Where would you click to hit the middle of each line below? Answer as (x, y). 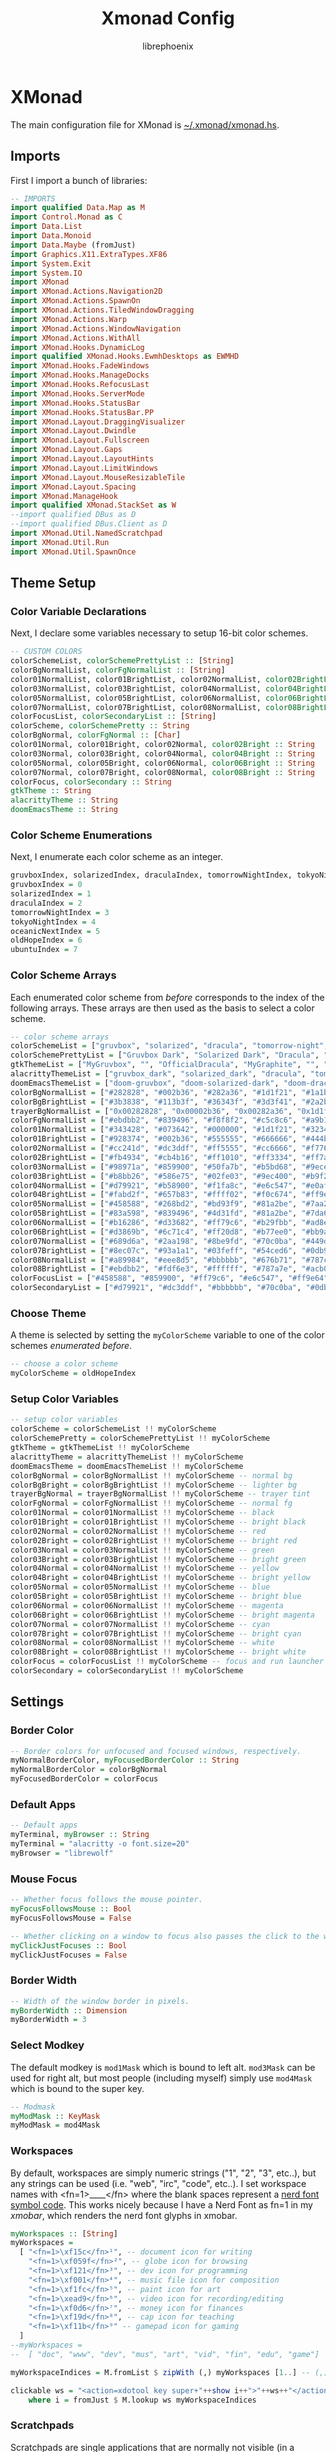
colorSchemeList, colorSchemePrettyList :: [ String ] (122, 661)
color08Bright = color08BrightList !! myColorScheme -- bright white (158, 1652)
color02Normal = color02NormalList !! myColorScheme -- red (138, 1531)
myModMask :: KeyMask (55, 2116)
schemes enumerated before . (71, 1346)
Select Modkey (47, 2045)
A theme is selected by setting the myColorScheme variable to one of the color (167, 1335)
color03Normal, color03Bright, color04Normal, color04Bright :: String (162, 753)
